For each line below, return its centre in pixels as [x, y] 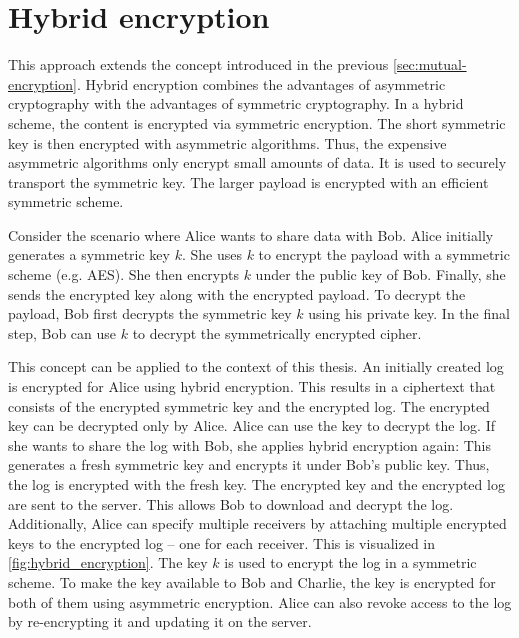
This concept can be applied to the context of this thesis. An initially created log [256, 366]
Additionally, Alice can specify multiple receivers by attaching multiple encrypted [257, 523]
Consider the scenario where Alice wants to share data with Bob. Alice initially [251, 234]
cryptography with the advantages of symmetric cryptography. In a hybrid [236, 103]
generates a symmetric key [89, 254]
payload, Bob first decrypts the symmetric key [150, 313]
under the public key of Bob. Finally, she [380, 274]
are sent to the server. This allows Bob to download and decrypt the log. [231, 503]
